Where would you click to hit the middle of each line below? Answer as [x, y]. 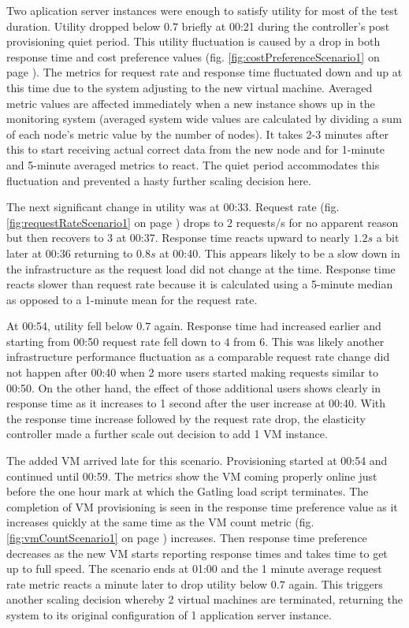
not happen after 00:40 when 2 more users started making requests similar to [193, 372]
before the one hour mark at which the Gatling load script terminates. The [188, 491]
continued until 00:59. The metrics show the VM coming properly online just [192, 476]
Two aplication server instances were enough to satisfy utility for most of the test [203, 10]
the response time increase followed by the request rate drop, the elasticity [186, 418]
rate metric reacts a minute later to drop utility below [137, 583]
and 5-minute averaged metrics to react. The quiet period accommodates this [193, 164]
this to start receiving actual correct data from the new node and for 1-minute [195, 149]
